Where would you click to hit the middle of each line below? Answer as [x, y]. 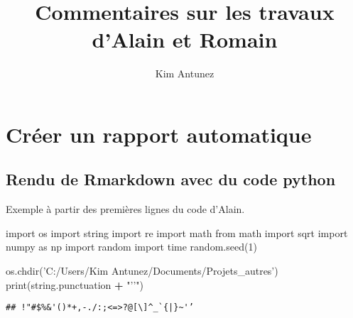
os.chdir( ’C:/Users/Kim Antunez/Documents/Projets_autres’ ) [142, 271]
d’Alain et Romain [185, 39]
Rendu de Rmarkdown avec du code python [171, 179]
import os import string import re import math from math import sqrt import [177, 232]
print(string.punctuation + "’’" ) [75, 284]
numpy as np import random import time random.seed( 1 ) [131, 247]
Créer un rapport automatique [159, 134]
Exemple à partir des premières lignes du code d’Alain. [125, 209]
